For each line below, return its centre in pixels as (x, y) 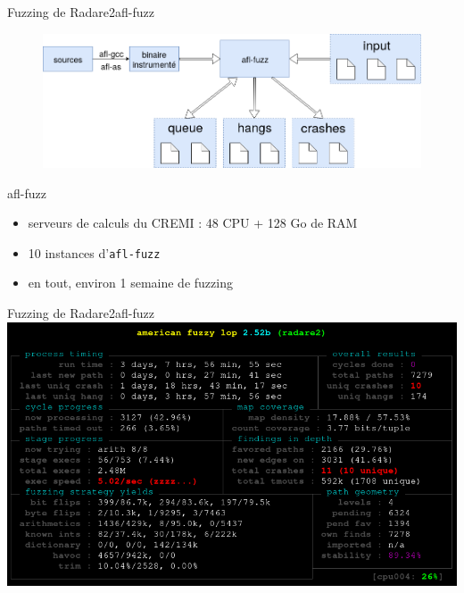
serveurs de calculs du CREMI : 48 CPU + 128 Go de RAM (193, 223)
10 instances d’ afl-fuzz (94, 252)
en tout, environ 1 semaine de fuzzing (130, 283)
